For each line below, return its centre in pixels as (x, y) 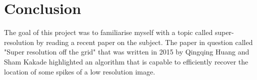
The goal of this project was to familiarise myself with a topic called (108, 32)
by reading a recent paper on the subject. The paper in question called (144, 42)
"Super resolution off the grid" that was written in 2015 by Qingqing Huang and (127, 52)
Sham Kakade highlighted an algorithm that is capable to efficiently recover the (126, 61)
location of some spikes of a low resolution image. (80, 71)
